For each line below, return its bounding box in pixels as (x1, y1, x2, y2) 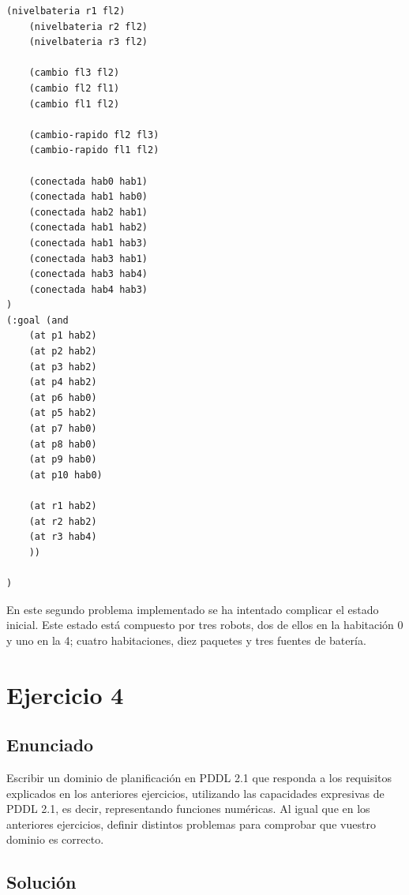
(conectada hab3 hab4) (28, 268, 148, 280)
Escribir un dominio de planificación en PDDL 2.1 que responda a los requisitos (6, 769, 392, 785)
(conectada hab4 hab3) (28, 283, 148, 295)
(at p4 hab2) (28, 376, 97, 388)
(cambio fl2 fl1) (28, 82, 120, 94)
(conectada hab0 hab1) (28, 175, 148, 187)
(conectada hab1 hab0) (28, 191, 148, 203)
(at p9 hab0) (28, 454, 97, 466)
